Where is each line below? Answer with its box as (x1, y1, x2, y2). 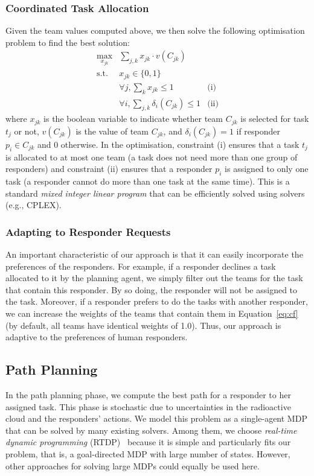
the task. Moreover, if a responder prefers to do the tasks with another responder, (5, 295, 308, 308)
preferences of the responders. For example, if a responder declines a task (5, 259, 276, 272)
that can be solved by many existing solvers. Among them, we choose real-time (5, 424, 297, 436)
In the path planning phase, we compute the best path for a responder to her (5, 389, 291, 401)
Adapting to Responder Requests (5, 224, 171, 239)
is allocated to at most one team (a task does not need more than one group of (5, 150, 298, 163)
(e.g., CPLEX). (5, 198, 62, 211)
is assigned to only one (225, 162, 309, 175)
